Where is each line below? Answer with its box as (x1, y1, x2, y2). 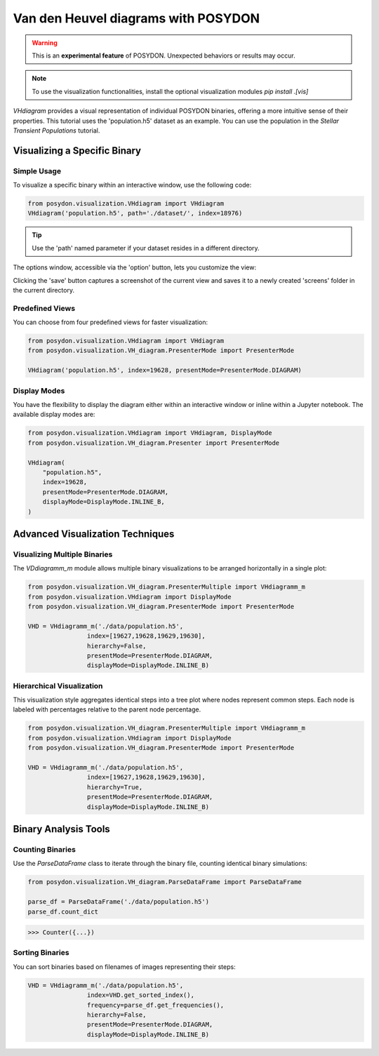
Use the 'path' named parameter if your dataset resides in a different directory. (32, 243, 260, 252)
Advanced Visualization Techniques (13, 528, 175, 540)
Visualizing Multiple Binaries (13, 549, 113, 559)
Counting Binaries (13, 844, 77, 854)
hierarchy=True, (86, 783, 143, 791)
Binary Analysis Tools (13, 823, 110, 835)
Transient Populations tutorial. (13, 126, 100, 135)
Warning (32, 39, 58, 47)
